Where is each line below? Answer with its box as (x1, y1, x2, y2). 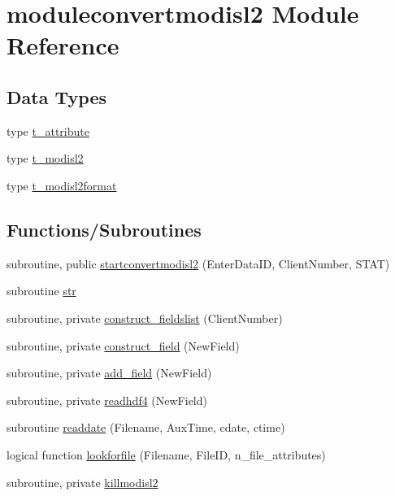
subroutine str (7, 282, 76, 299)
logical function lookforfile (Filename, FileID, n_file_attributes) (7, 446, 326, 463)
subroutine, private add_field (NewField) (7, 364, 212, 381)
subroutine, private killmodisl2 (7, 473, 158, 490)
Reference (7, 28, 119, 62)
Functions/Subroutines (7, 216, 202, 241)
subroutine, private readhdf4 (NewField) (7, 391, 207, 408)
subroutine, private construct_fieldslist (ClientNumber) (7, 309, 283, 326)
